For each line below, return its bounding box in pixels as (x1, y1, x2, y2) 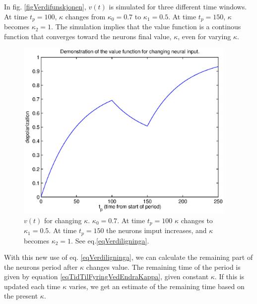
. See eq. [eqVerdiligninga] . (71, 235, 149, 245)
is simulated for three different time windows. (109, 1, 247, 11)
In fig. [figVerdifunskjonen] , (4, 1, 86, 11)
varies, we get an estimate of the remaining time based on (68, 281, 245, 291)
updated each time (4, 281, 61, 291)
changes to (181, 215, 213, 225)
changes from (65, 11, 106, 21)
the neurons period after (4, 261, 78, 272)
